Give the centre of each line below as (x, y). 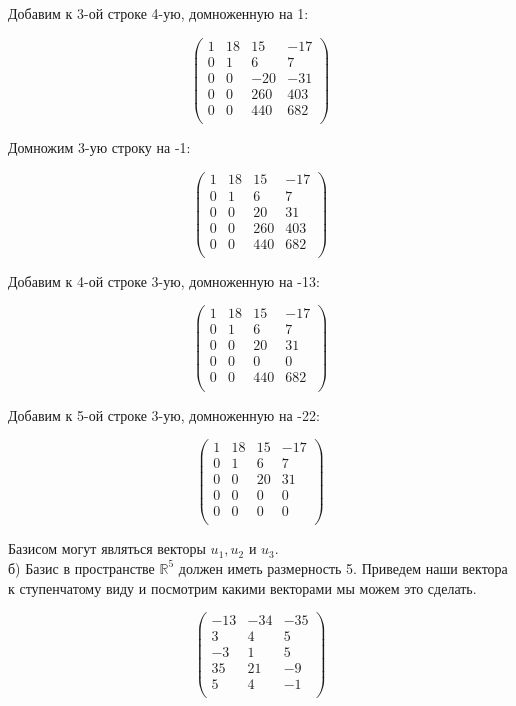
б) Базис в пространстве (81, 567)
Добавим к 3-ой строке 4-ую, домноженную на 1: (158, 13)
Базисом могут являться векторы (107, 548)
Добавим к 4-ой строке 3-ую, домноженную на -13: (164, 280)
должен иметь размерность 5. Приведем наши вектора (343, 567)
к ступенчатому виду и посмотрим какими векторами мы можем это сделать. (242, 587)
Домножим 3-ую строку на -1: (99, 146)
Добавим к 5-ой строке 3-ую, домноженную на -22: (164, 414)
